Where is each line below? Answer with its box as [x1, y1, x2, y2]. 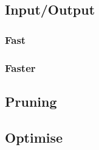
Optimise [5, 127, 63, 146]
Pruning [5, 91, 57, 110]
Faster [5, 60, 36, 75]
